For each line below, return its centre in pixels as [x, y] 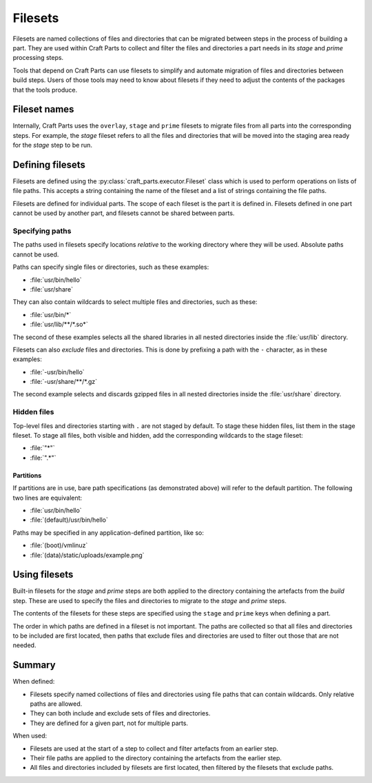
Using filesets [43, 574]
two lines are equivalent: [48, 498]
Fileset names [43, 109]
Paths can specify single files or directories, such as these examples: [111, 267]
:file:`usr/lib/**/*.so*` [59, 325]
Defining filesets [49, 165]
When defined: [34, 682]
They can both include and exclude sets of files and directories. [120, 713]
